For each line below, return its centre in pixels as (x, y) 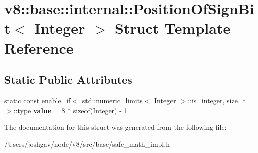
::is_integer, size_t (217, 100)
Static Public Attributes (68, 80)
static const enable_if (37, 100)
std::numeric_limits (112, 100)
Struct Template (173, 28)
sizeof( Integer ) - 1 (100, 110)
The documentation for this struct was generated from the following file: (115, 127)
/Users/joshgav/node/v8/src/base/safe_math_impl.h (87, 144)
